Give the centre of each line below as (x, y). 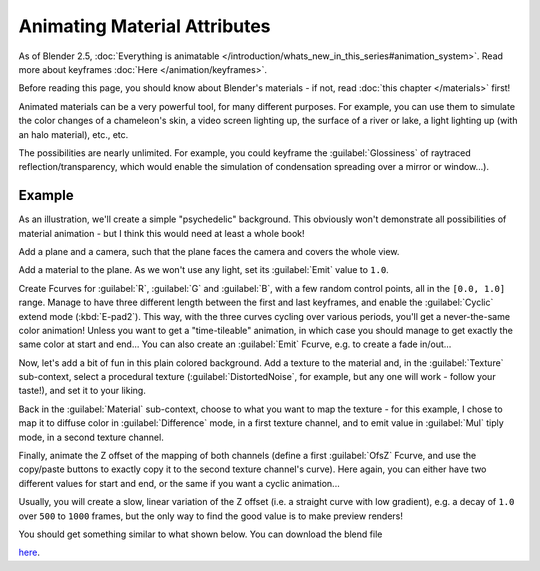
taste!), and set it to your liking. (82, 391)
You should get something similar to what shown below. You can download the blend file (200, 534)
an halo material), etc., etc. (73, 134)
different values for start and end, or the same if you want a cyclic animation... (179, 483)
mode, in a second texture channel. (91, 437)
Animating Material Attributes (144, 26)
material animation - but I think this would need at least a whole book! (161, 233)
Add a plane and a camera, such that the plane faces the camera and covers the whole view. (209, 251)
